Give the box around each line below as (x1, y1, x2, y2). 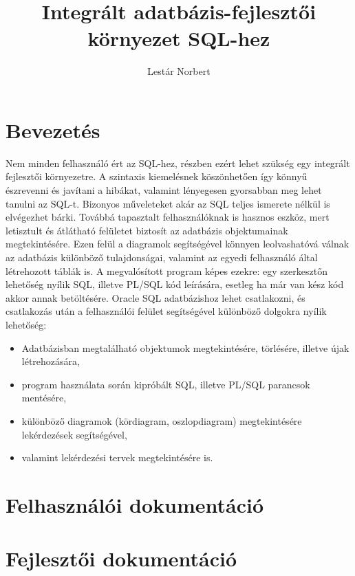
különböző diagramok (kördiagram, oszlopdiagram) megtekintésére (21, 413, 302, 428)
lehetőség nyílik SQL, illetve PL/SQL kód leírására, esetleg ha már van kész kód (6, 277, 344, 291)
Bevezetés (6, 115, 100, 144)
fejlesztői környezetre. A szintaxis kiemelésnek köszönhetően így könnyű (6, 169, 308, 184)
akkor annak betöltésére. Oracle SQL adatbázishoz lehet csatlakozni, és (6, 290, 305, 304)
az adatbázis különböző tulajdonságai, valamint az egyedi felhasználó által (6, 250, 318, 264)
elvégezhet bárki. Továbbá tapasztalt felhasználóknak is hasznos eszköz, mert (6, 210, 330, 224)
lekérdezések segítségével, (21, 427, 127, 441)
